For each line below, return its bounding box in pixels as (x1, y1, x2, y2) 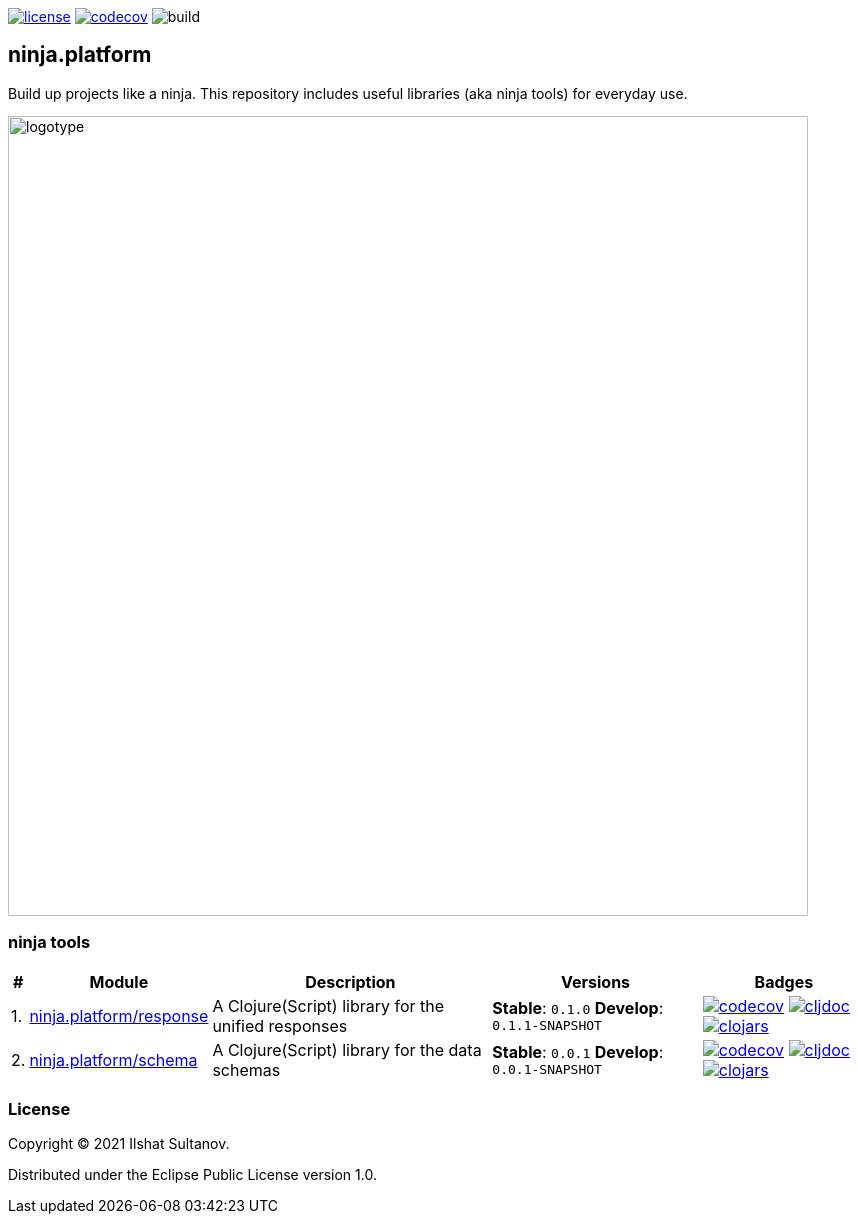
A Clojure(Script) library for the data (212, 1039, 482, 1060)
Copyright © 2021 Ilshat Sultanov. (8, 1135, 230, 1153)
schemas (212, 1059, 281, 1080)
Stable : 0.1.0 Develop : (492, 998, 664, 1019)
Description (305, 971, 396, 992)
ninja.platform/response (29, 1005, 209, 1026)
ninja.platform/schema (29, 1049, 198, 1070)
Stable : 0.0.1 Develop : (492, 1042, 664, 1063)
